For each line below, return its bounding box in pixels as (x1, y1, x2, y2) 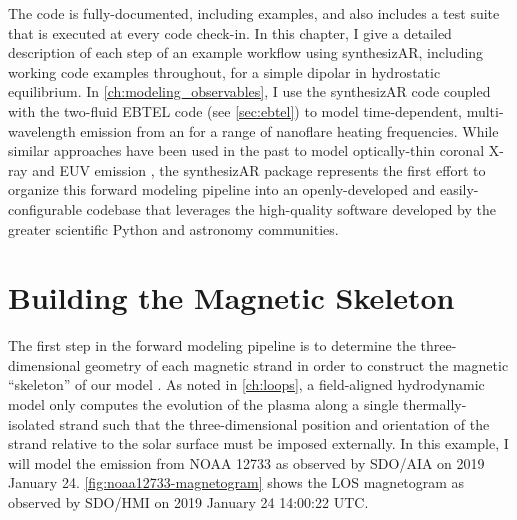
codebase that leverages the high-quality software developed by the (86, 198, 497, 219)
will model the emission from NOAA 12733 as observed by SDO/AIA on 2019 (8, 452, 485, 473)
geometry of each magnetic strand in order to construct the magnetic (85, 354, 509, 375)
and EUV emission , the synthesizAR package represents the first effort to (32, 159, 486, 180)
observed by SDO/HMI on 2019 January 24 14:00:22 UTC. (8, 492, 369, 512)
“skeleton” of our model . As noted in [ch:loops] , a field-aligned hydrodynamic (8, 374, 485, 395)
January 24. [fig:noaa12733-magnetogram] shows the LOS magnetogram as (8, 472, 465, 493)
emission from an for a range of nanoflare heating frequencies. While (80, 120, 499, 141)
